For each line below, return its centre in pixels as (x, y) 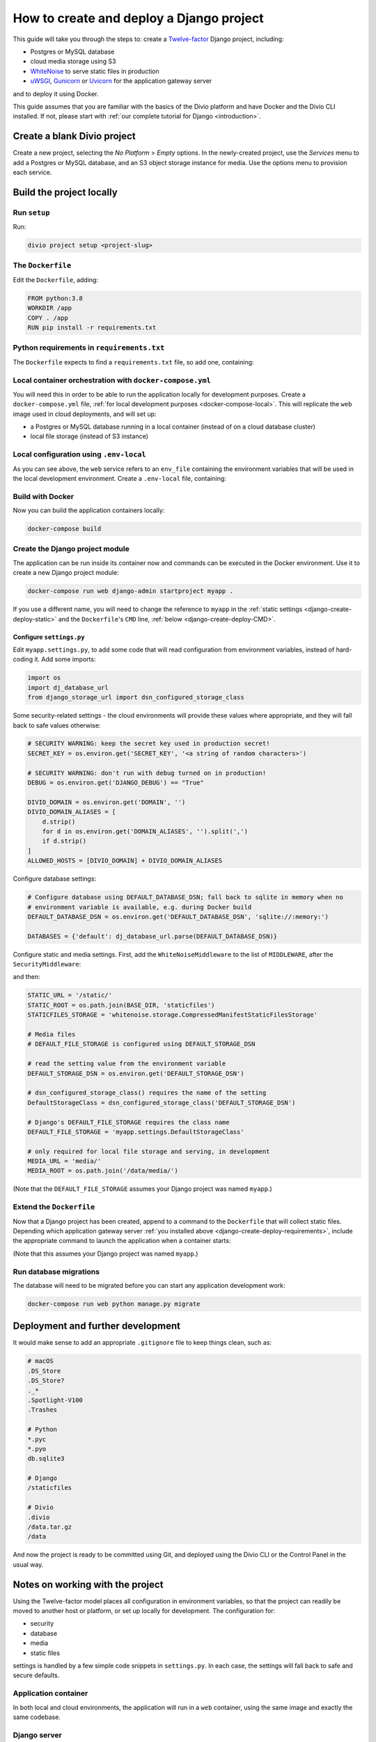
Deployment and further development (97, 1326)
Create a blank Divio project (74, 136)
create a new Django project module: (66, 573)
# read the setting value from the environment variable (127, 1064)
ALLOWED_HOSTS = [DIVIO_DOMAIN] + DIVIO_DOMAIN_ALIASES (125, 861)
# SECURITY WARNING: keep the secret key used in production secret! (149, 743)
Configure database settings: (55, 879)
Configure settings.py (49, 637)
